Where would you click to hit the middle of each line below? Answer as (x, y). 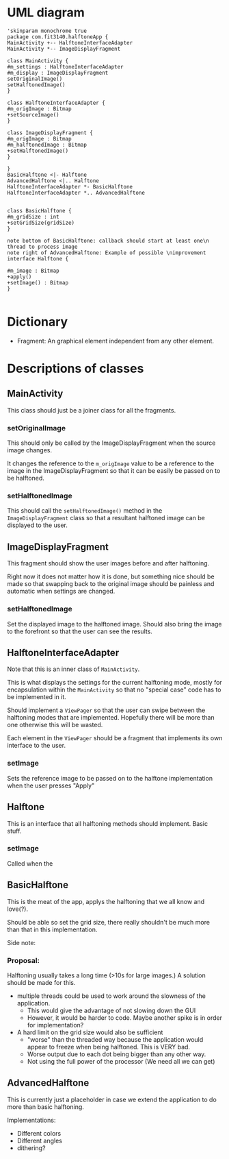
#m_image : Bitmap (33, 271)
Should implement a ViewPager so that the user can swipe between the (106, 710)
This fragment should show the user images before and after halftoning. (108, 563)
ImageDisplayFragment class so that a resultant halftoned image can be (106, 518)
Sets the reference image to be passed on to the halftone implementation (110, 778)
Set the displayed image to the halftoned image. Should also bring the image (114, 624)
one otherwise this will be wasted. (55, 725)
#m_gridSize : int (33, 217)
